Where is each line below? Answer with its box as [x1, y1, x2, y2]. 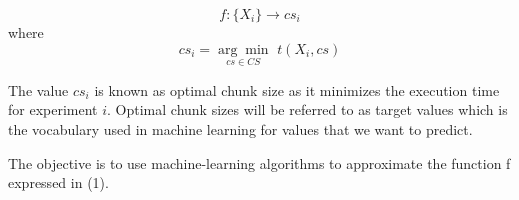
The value [8, 79, 69, 100]
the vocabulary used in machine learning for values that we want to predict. [8, 119, 473, 139]
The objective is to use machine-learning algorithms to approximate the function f [8, 152, 511, 173]
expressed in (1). [8, 172, 109, 193]
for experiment [8, 99, 98, 120]
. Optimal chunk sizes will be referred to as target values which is [107, 99, 508, 120]
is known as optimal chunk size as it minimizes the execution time [94, 79, 500, 100]
